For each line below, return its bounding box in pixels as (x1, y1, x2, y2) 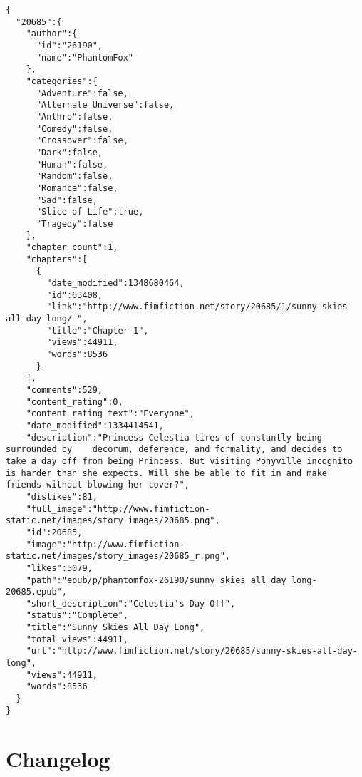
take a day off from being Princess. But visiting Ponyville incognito (6, 456, 353, 466)
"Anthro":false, (36, 111, 113, 122)
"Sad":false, (36, 195, 98, 205)
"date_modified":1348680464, (46, 278, 185, 289)
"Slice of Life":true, (36, 207, 144, 217)
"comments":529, (26, 385, 103, 395)
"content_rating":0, (26, 396, 123, 407)
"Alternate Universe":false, (36, 100, 175, 110)
